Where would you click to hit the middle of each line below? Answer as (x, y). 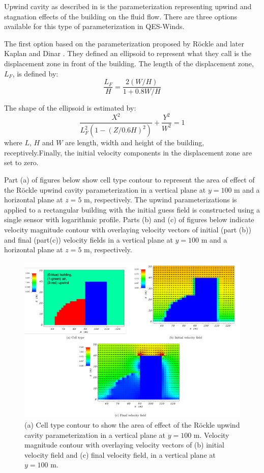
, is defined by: (35, 73)
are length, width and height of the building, (135, 142)
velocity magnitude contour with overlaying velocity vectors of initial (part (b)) (128, 229)
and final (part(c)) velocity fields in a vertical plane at (89, 239)
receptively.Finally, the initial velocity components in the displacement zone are (128, 152)
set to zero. (21, 162)
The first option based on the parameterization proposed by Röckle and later (124, 43)
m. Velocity (211, 435)
